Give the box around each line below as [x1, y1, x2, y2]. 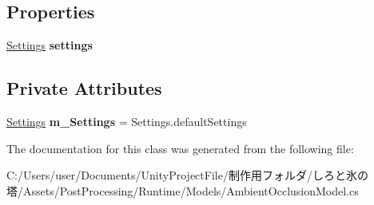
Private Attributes [6, 76, 162, 101]
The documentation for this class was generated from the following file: [6, 140, 354, 156]
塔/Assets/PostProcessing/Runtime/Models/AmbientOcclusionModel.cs [6, 182, 359, 199]
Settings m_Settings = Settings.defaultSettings [6, 113, 247, 129]
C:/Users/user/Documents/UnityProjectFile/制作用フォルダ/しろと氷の [6, 167, 368, 183]
